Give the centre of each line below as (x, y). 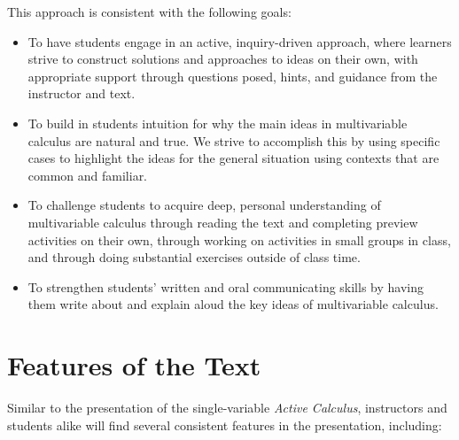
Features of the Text (134, 365)
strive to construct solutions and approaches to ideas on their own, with (223, 59)
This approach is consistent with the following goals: (149, 12)
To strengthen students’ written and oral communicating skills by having (226, 286)
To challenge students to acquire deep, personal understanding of (204, 205)
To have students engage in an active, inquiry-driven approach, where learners (240, 41)
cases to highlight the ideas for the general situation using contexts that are (233, 158)
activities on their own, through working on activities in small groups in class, (239, 239)
